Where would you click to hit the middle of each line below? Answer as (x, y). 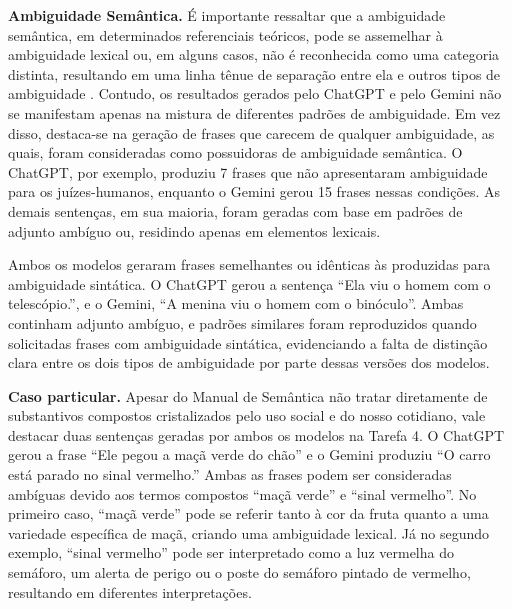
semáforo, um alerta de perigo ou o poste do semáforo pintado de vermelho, (239, 572)
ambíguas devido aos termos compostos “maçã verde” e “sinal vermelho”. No (242, 493)
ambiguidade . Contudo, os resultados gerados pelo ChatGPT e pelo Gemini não (255, 93)
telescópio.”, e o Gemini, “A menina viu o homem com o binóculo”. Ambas (236, 303)
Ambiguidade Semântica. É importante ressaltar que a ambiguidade (227, 15)
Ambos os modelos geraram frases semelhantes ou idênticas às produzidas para (249, 264)
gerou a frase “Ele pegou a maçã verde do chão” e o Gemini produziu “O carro (249, 454)
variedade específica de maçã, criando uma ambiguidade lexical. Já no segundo (249, 532)
